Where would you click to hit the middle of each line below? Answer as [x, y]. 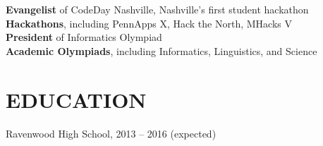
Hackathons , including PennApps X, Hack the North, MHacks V [149, 23]
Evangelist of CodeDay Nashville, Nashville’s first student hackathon [157, 9]
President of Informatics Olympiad [84, 37]
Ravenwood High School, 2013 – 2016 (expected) [111, 133]
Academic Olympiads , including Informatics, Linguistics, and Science [161, 50]
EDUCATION [76, 99]
